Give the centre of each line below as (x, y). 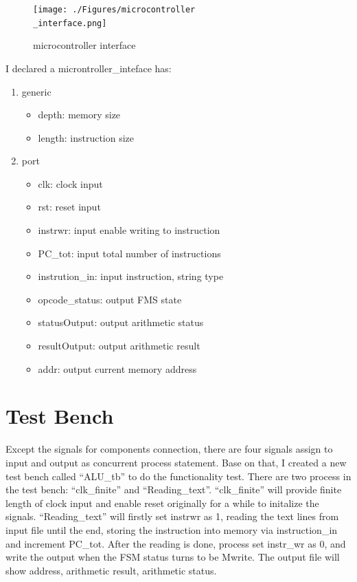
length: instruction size (86, 137)
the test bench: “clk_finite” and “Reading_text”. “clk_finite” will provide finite (174, 489)
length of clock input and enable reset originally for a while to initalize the (162, 503)
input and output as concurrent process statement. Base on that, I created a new (176, 462)
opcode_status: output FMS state (110, 299)
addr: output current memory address (117, 368)
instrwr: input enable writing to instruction (129, 230)
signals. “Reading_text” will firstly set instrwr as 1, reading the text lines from (172, 516)
